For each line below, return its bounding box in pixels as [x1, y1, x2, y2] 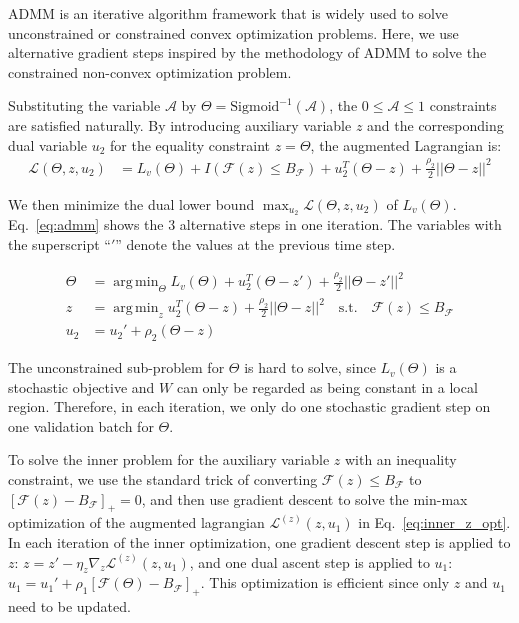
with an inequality [344, 449, 457, 470]
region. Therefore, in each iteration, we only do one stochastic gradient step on [8, 396, 491, 417]
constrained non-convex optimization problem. [8, 61, 292, 82]
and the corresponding [367, 114, 504, 135]
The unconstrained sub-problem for [8, 357, 225, 378]
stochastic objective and [8, 376, 155, 397]
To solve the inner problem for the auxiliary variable [8, 449, 330, 470]
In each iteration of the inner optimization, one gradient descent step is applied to [8, 532, 511, 552]
